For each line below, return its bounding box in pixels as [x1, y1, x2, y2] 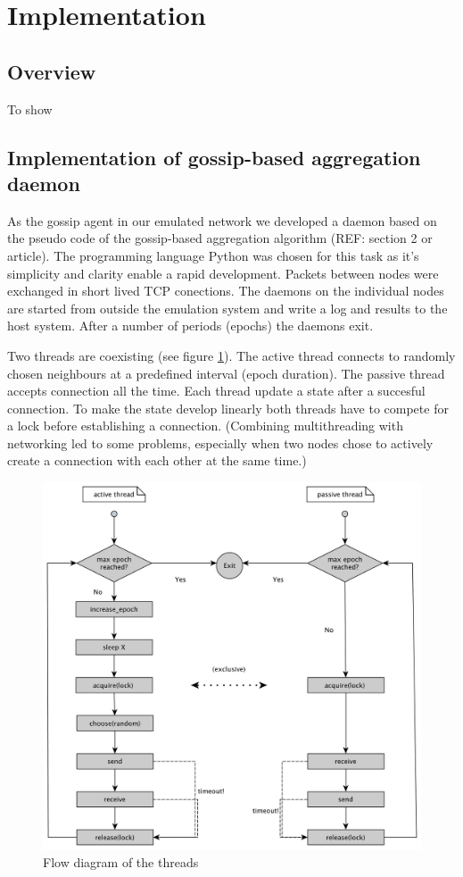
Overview [7, 57, 96, 85]
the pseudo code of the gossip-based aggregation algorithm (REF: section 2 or [7, 229, 433, 247]
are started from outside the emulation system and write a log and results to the [7, 298, 448, 317]
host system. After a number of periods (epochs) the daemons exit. [7, 316, 374, 335]
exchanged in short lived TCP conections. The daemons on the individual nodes [7, 281, 444, 300]
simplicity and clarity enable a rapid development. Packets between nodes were [7, 263, 439, 282]
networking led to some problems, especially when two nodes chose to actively [7, 433, 434, 452]
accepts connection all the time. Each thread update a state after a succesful [7, 381, 426, 400]
